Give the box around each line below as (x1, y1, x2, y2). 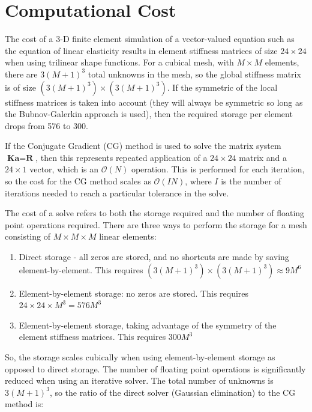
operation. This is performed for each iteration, (131, 163, 305, 175)
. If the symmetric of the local (167, 80, 278, 93)
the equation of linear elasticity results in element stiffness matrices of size (5, 44, 278, 56)
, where (185, 175, 212, 187)
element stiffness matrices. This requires (19, 330, 166, 343)
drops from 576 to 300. (5, 119, 88, 132)
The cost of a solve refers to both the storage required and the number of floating (5, 207, 305, 219)
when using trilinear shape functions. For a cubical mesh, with (5, 56, 234, 68)
